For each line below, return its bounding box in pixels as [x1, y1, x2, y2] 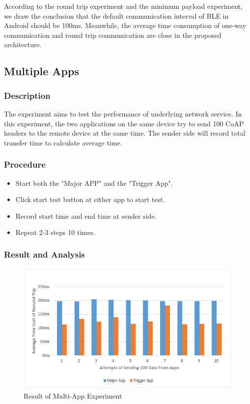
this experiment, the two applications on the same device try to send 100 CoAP [4, 118, 244, 128]
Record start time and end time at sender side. [15, 210, 157, 221]
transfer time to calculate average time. [4, 137, 122, 147]
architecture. [4, 39, 42, 50]
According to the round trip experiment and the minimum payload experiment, [4, 1, 243, 11]
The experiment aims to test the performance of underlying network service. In [4, 108, 242, 118]
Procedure [4, 158, 46, 171]
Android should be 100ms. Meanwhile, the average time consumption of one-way [4, 20, 247, 30]
